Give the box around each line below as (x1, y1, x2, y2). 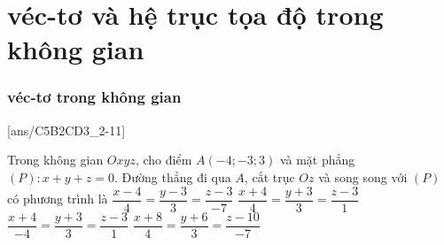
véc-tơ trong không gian (7, 86, 182, 108)
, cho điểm (135, 150, 192, 169)
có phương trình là (7, 189, 108, 208)
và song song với (318, 167, 408, 186)
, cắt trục (244, 167, 295, 186)
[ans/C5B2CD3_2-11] (7, 120, 126, 139)
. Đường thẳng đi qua (114, 167, 231, 186)
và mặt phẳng (279, 150, 355, 169)
